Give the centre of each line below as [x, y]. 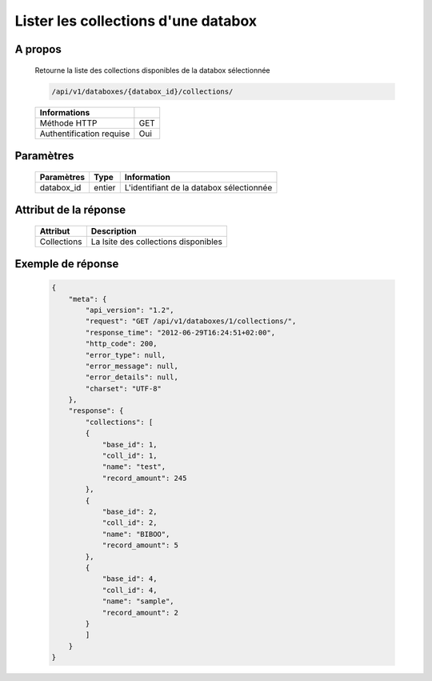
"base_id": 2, [130, 511]
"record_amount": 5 [140, 545]
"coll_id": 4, [130, 590]
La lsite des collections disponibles [157, 242]
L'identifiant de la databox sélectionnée [198, 187]
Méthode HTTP [68, 122]
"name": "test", [134, 467]
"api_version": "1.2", [130, 310]
